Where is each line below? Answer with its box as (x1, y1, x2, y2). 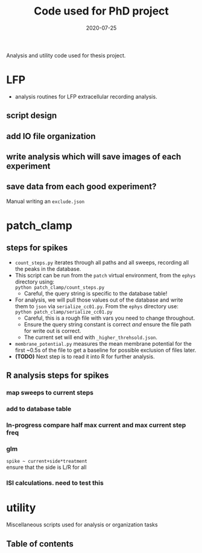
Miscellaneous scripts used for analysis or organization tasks (6, 521, 158, 528)
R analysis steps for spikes (6, 370, 109, 381)
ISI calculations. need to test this (6, 479, 104, 487)
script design (6, 111, 57, 121)
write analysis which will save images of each (6, 152, 181, 162)
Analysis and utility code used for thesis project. (6, 51, 126, 59)
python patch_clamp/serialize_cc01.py (14, 309, 113, 315)
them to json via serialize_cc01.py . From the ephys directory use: (14, 302, 179, 309)
